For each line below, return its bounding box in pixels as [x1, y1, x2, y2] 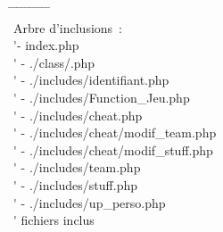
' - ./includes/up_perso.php [13, 193, 166, 211]
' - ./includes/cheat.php [13, 105, 143, 124]
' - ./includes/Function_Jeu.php [13, 87, 190, 106]
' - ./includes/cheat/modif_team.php [13, 123, 217, 142]
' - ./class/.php [13, 53, 95, 71]
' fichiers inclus [13, 211, 95, 229]
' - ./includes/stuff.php [13, 175, 138, 194]
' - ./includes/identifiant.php [13, 70, 169, 89]
